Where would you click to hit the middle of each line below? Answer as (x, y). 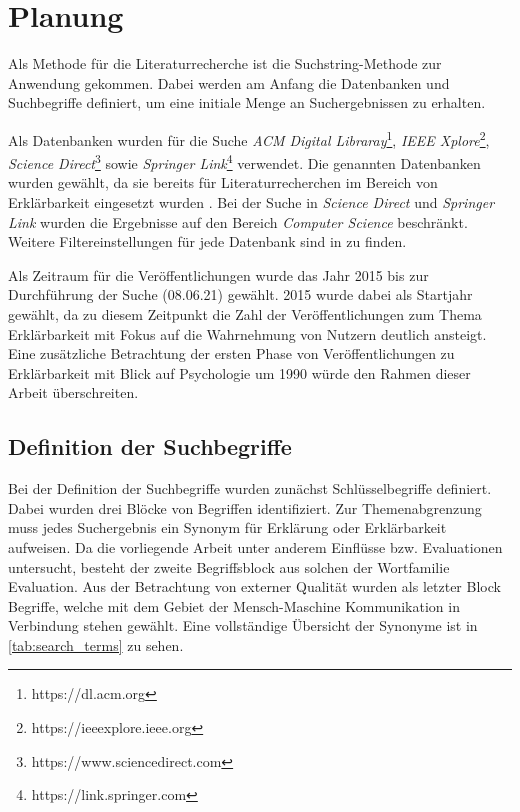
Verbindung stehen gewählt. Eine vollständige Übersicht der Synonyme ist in (243, 625)
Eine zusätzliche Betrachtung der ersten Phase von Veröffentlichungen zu (231, 353)
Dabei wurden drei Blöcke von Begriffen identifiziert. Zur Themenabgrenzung (245, 507)
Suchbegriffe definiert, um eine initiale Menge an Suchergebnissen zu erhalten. (247, 102)
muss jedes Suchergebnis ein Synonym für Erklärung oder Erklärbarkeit (227, 527)
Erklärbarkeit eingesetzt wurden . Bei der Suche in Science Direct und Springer (251, 202)
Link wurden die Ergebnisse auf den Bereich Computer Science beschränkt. (238, 221)
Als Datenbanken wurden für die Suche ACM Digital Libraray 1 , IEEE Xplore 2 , (249, 138)
